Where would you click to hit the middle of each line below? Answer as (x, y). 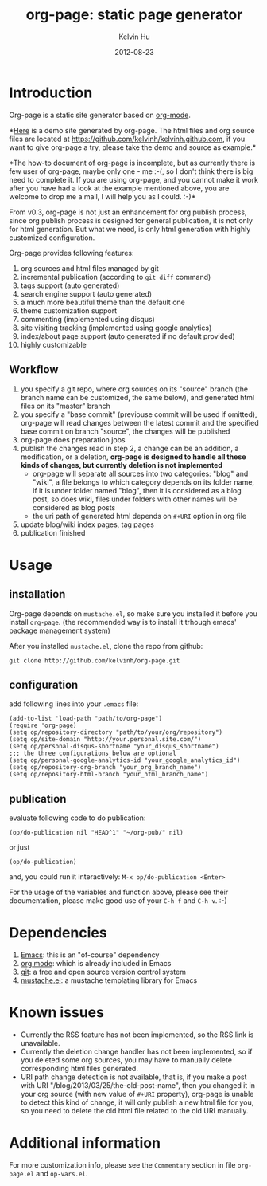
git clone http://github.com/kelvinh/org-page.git (95, 660)
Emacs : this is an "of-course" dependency (90, 955)
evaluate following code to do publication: (77, 818)
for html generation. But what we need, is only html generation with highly (130, 229)
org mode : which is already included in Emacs (96, 964)
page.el (22, 1174)
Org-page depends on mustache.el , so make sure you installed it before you (133, 613)
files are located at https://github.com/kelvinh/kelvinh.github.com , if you (127, 139)
